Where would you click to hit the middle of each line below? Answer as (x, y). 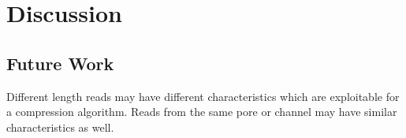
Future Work (60, 63)
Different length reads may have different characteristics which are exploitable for (203, 96)
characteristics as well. (60, 127)
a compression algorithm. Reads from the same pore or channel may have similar (202, 112)
